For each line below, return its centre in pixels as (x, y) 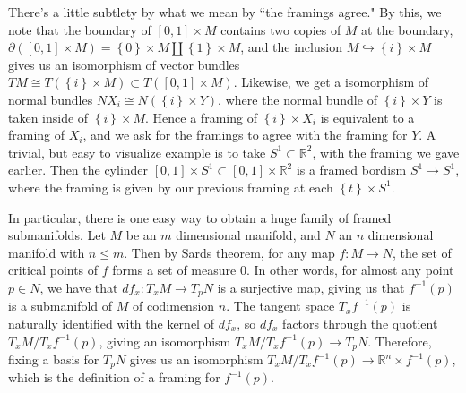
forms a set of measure (174, 270)
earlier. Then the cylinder (78, 170)
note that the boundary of (80, 29)
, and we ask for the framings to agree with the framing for (245, 135)
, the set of (422, 252)
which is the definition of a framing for (114, 377)
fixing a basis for (54, 359)
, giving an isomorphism (165, 341)
